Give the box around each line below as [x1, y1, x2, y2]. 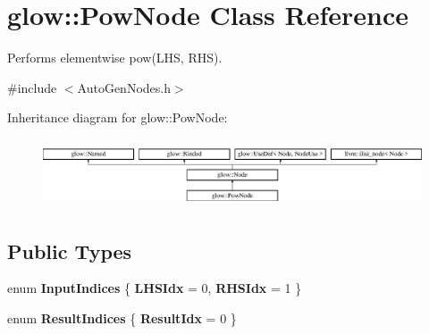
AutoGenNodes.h [77, 78, 171, 96]
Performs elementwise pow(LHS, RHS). [7, 48, 223, 67]
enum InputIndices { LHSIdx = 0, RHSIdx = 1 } [7, 279, 302, 297]
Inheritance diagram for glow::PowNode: [7, 108, 228, 127]
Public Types [7, 237, 132, 264]
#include [7, 78, 57, 96]
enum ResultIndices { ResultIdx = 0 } [7, 308, 237, 327]
